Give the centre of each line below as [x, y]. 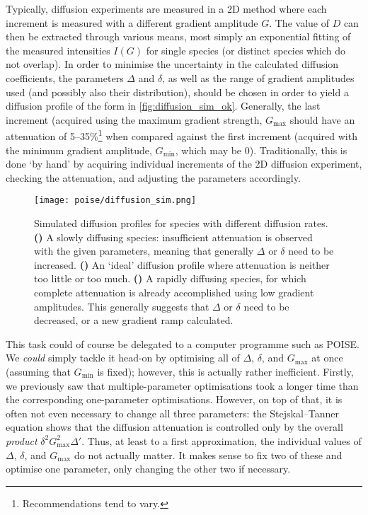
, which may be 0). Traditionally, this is [261, 150]
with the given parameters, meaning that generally [144, 251]
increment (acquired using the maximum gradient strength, [134, 119]
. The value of [299, 22]
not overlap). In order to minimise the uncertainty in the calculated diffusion [172, 64]
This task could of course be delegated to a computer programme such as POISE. [183, 343]
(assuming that [38, 371]
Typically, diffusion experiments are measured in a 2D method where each [166, 8]
